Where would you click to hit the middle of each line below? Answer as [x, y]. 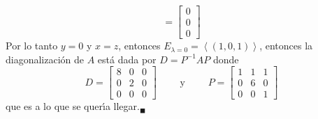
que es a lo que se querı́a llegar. [73, 106]
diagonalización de [45, 59]
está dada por [127, 59]
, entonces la [286, 46]
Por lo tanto [32, 46]
